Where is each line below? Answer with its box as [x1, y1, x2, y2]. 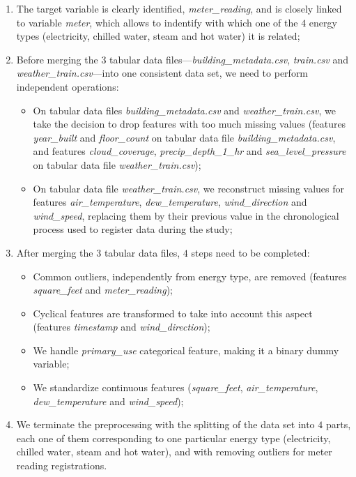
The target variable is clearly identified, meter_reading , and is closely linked [16, 1, 342, 15]
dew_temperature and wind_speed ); [33, 393, 184, 408]
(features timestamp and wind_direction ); [33, 319, 210, 334]
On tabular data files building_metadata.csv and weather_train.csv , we [33, 103, 336, 117]
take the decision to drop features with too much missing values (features [33, 116, 346, 131]
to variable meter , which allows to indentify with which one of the [16, 15, 298, 29]
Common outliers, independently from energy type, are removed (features [33, 268, 347, 283]
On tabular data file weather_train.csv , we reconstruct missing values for [33, 181, 345, 195]
